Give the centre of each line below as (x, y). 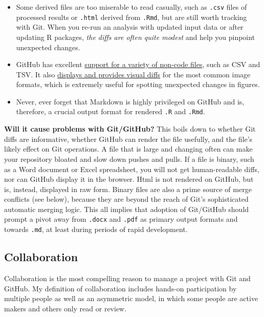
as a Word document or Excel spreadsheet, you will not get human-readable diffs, (132, 169)
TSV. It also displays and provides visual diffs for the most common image (133, 74)
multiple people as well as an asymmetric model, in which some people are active (131, 298)
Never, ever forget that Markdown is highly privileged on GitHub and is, (130, 101)
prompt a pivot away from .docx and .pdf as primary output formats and (121, 219)
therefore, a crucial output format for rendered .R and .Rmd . (111, 111)
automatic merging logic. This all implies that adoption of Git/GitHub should (127, 209)
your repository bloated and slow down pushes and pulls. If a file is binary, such (129, 158)
